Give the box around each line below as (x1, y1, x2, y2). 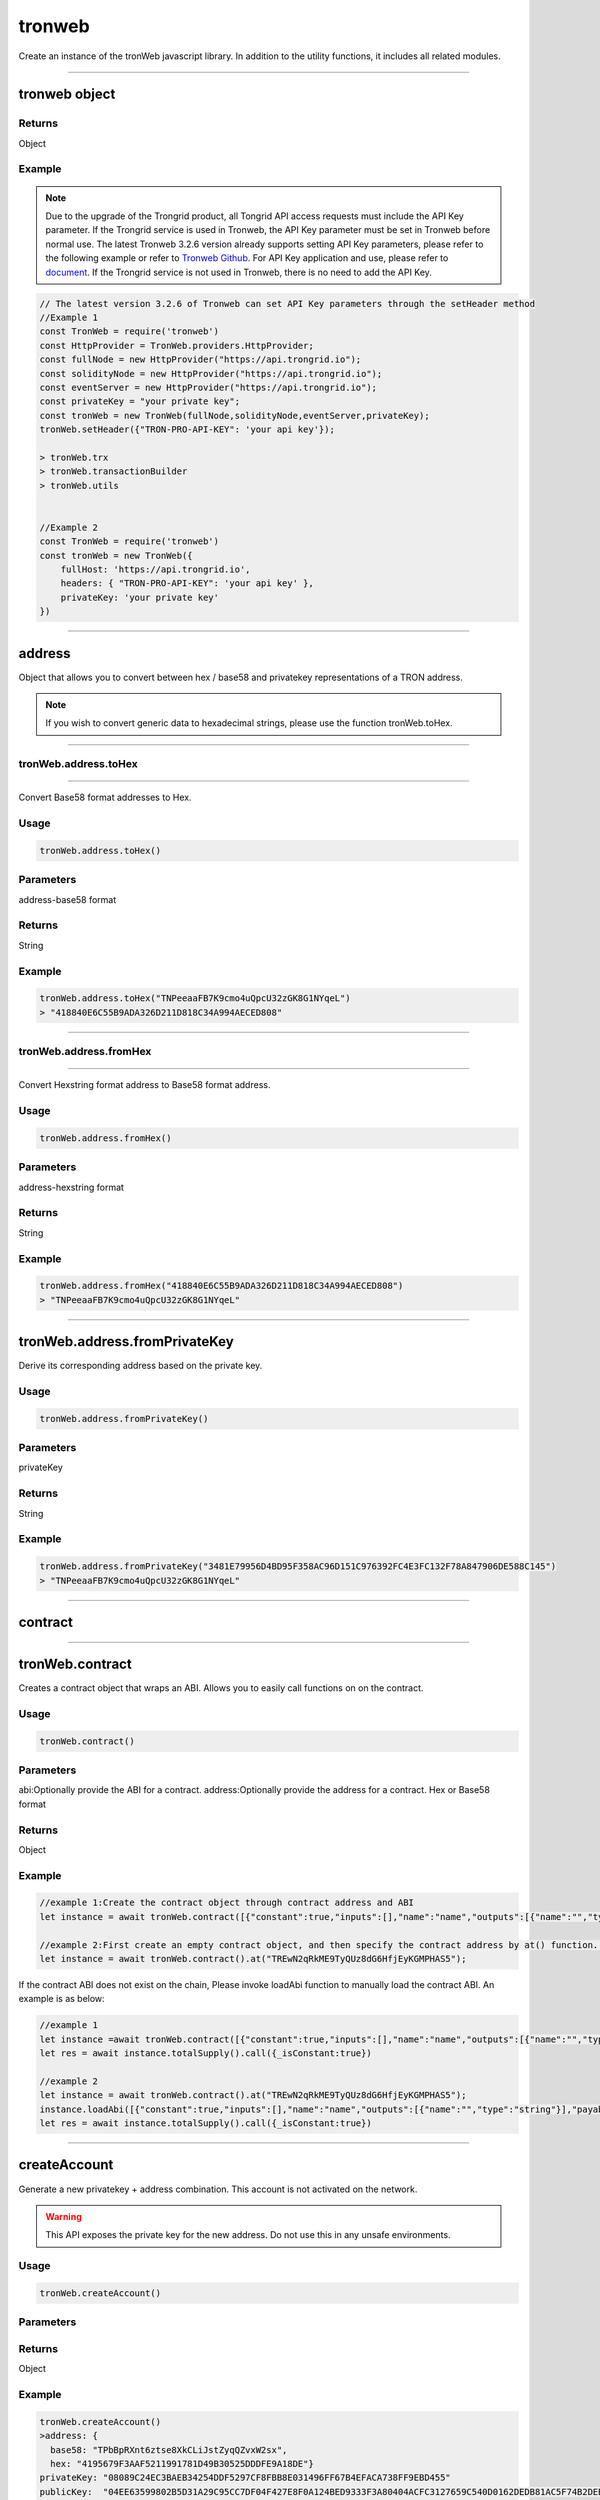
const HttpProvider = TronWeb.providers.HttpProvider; (39, 340, 314, 351)
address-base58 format (18, 893, 117, 905)
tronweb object (18, 86, 116, 103)
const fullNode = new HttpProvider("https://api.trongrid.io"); (39, 354, 362, 365)
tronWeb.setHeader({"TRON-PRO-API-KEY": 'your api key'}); (39, 424, 335, 435)
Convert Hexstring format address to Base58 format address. (18, 1079, 271, 1091)
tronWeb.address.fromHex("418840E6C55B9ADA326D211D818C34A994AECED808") (39, 1280, 404, 1292)
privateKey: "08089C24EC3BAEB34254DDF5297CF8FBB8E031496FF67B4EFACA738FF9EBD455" (39, 2472, 452, 2484)
